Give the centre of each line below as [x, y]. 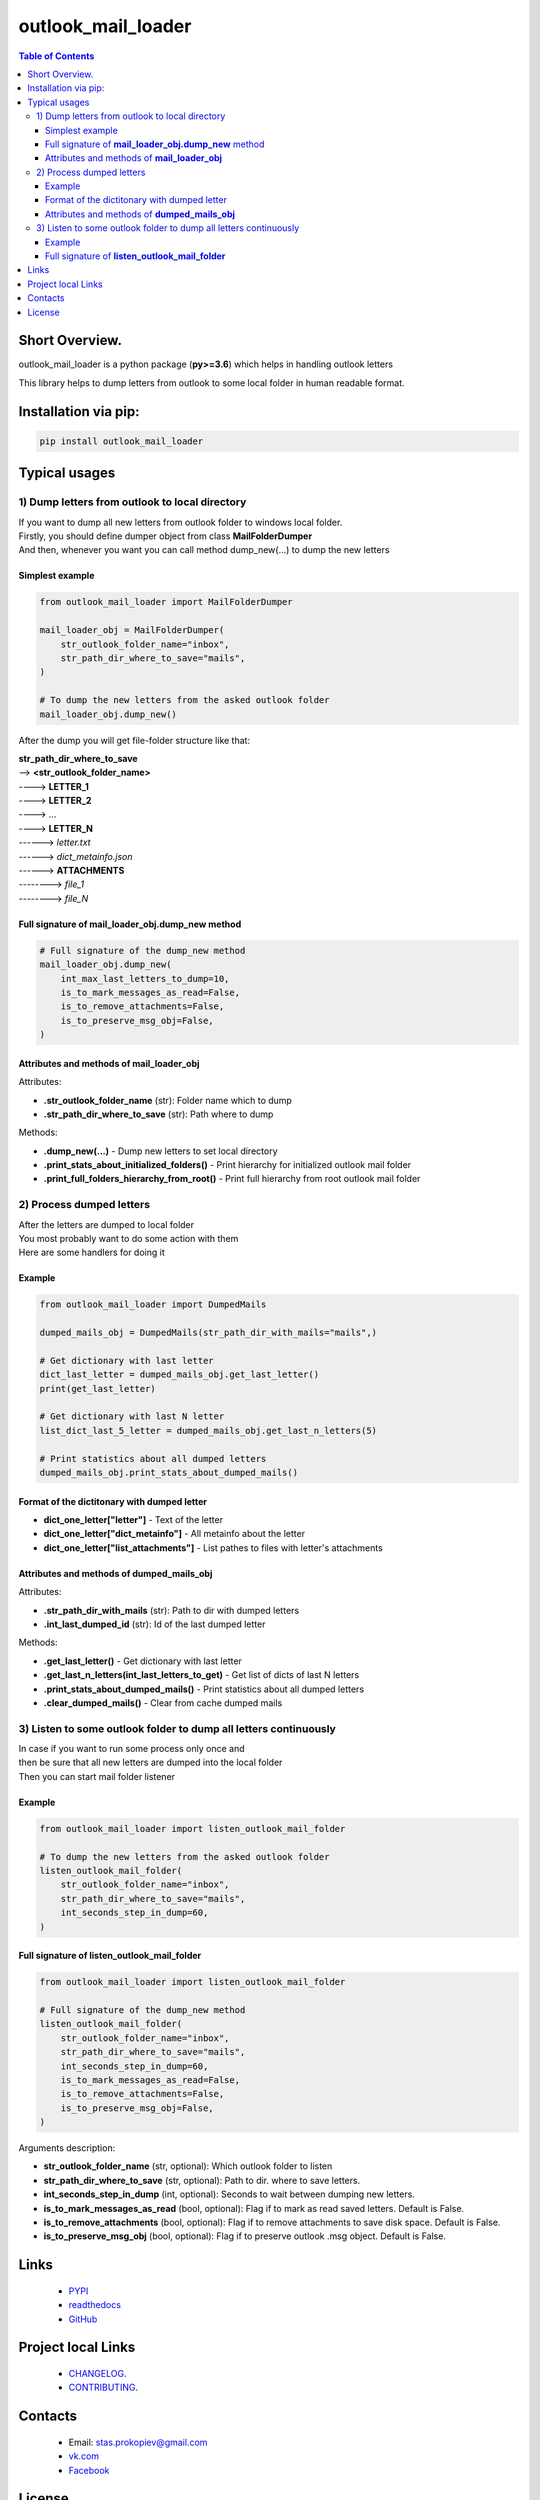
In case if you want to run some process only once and [131, 1749]
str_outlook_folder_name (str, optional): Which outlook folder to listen [188, 2166]
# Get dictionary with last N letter [132, 1416]
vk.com [84, 2456]
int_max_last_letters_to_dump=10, [145, 978]
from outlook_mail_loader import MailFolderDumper [166, 602]
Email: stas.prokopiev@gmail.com [138, 2442]
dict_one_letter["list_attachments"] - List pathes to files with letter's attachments [213, 1547]
